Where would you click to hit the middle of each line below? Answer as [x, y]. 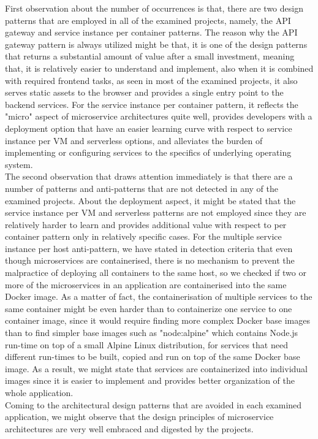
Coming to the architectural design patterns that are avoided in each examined [153, 404]
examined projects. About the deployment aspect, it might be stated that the [150, 200]
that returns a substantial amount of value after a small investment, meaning [150, 56]
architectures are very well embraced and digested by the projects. [129, 428]
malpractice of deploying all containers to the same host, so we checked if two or [156, 273]
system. [19, 164]
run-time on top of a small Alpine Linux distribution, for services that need [146, 344]
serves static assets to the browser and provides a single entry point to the [144, 92]
